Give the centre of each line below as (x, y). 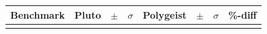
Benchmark (38, 14)
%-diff (243, 14)
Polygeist (165, 14)
